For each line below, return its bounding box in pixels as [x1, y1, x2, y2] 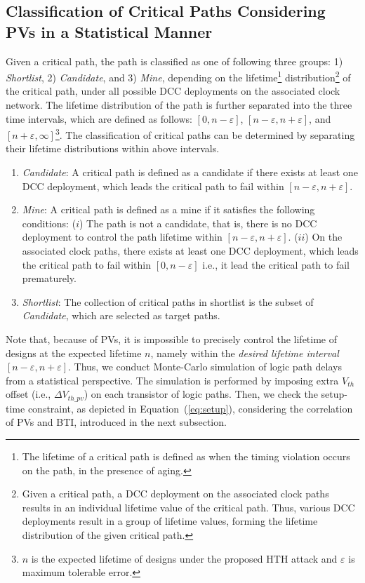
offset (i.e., [6, 387, 51, 401]
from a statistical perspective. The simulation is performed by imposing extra [6, 373, 339, 387]
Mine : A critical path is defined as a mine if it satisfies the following [22, 202, 315, 217]
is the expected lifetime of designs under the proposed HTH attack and [31, 551, 338, 565]
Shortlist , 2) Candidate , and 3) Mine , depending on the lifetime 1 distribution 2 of [6, 68, 351, 84]
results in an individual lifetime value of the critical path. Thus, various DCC [22, 500, 355, 514]
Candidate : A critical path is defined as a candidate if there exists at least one [22, 165, 358, 180]
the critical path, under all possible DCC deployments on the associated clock [6, 83, 340, 98]
